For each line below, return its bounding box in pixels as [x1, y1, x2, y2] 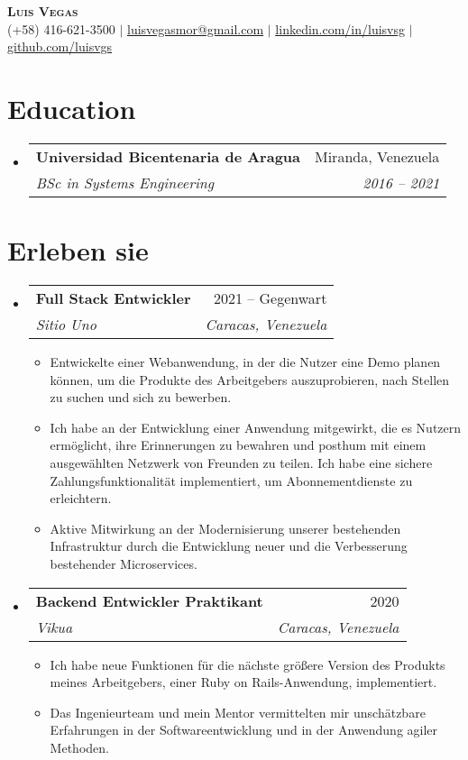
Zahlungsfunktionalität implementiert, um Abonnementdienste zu [50, 471, 413, 490]
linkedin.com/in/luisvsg [275, 19, 406, 38]
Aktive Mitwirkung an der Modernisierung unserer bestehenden [50, 518, 401, 537]
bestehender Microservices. [50, 554, 197, 572]
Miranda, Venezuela [315, 145, 440, 167]
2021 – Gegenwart [213, 288, 327, 309]
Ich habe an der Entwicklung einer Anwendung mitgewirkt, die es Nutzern [50, 417, 462, 436]
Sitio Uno [35, 314, 96, 335]
